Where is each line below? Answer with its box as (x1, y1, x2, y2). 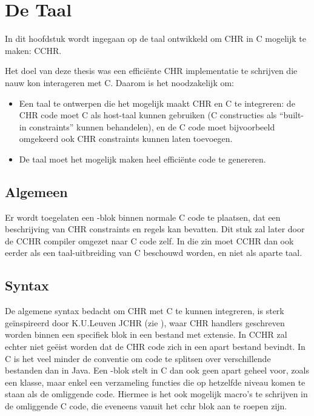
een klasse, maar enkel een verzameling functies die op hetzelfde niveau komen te (5, 375, 306, 388)
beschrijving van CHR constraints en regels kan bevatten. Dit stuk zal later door (5, 223, 305, 235)
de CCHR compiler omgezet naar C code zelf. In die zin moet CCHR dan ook (5, 234, 294, 247)
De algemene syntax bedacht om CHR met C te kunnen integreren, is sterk (5, 304, 284, 317)
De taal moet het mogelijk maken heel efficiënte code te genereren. (19, 152, 266, 165)
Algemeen (5, 182, 68, 201)
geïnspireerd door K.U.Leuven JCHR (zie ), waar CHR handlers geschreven (5, 316, 285, 329)
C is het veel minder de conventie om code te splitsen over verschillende (5, 352, 271, 364)
